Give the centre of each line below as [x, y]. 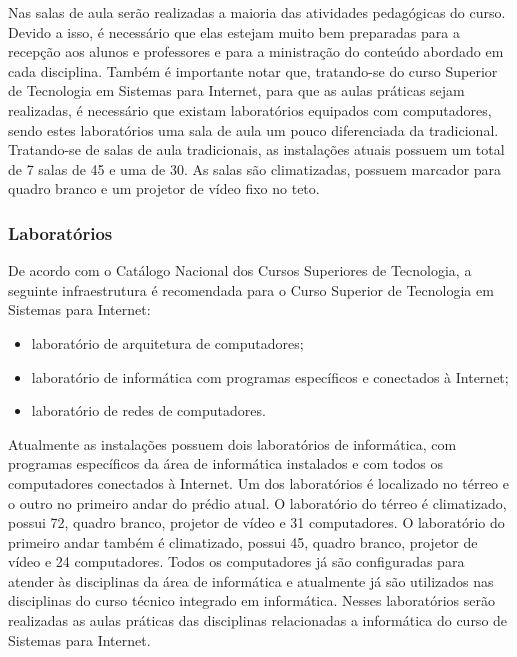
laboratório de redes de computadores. [148, 410]
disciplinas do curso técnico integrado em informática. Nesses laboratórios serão [251, 600]
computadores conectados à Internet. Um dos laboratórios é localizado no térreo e [259, 482]
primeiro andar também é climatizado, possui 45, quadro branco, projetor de [243, 541]
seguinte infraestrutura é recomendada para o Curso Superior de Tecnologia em [251, 289]
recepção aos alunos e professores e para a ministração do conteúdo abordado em [256, 51]
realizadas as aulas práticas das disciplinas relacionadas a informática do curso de [258, 620]
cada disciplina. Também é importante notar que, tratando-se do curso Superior [253, 70]
